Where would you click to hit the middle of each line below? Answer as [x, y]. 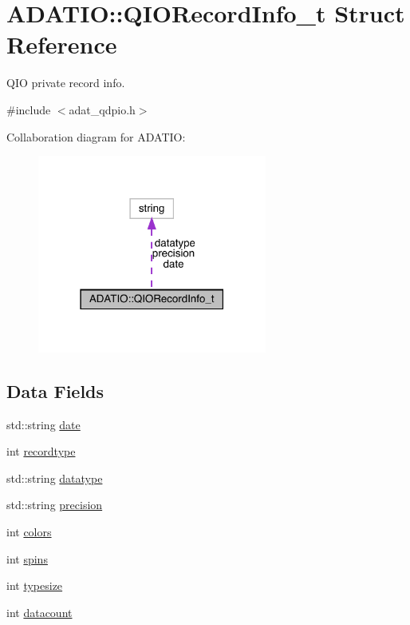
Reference [62, 44]
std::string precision [55, 505]
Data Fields [55, 390]
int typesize [35, 585]
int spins [27, 558]
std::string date [43, 424]
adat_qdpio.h [102, 109]
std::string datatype [55, 478]
